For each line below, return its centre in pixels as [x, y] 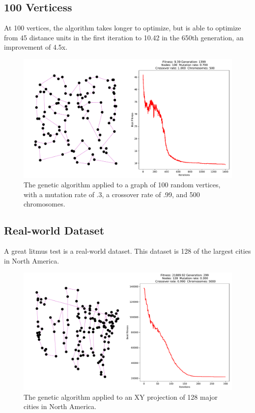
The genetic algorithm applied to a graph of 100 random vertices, [122, 185]
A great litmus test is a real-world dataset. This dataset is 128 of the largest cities [127, 251]
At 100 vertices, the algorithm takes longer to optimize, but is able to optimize [123, 28]
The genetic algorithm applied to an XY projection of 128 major [121, 397]
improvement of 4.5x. [36, 47]
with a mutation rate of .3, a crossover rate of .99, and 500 [112, 194]
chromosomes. [44, 204]
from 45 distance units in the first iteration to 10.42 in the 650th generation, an [124, 37]
